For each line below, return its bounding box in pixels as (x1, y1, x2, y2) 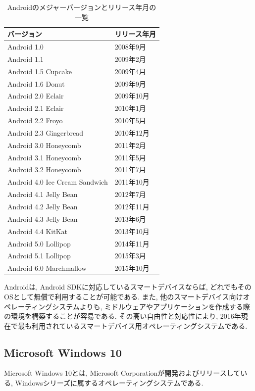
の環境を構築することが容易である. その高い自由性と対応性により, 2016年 (4, 311, 241, 321)
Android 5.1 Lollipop (7, 250, 71, 261)
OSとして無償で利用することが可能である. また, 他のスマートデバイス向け (4, 291, 243, 301)
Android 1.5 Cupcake (7, 66, 72, 76)
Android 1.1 (7, 53, 44, 64)
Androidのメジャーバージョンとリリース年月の (7, 2, 156, 12)
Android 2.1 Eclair (7, 103, 64, 113)
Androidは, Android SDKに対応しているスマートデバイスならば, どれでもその (4, 282, 252, 292)
